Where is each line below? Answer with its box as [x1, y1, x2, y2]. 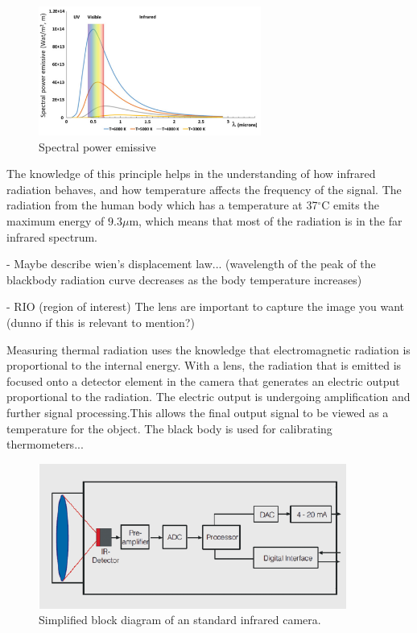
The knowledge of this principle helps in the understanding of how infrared [6, 165, 376, 182]
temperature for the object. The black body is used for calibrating [6, 420, 332, 436]
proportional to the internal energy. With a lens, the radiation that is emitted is [6, 357, 402, 374]
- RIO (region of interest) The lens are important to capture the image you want [6, 298, 405, 315]
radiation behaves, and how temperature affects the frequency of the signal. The [6, 180, 402, 197]
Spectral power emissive [39, 138, 156, 155]
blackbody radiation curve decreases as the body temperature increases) [6, 271, 362, 288]
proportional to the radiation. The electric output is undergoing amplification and [6, 388, 411, 405]
